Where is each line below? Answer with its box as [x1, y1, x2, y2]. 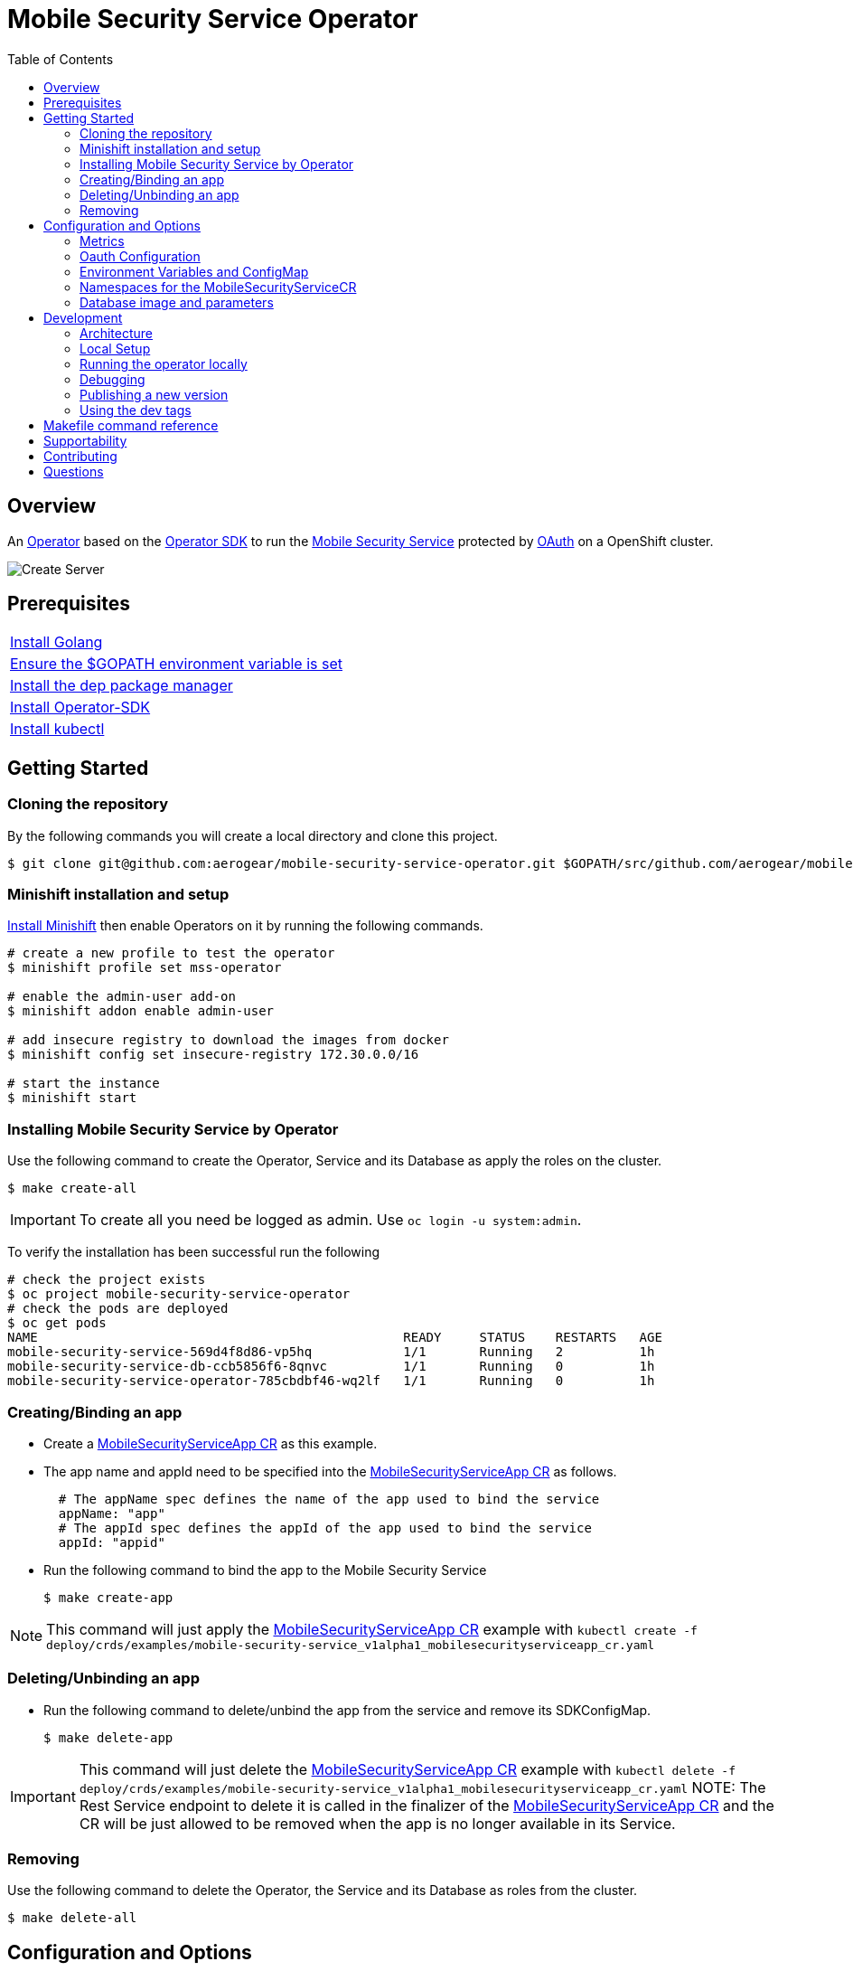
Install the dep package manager [10, 676, 233, 695]
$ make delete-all [7, 1910, 137, 1926]
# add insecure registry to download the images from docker [7, 1033, 449, 1048]
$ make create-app [43, 1589, 173, 1605]
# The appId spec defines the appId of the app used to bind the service [58, 1520, 592, 1535]
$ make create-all [7, 1181, 137, 1196]
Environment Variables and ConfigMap [80, 263, 309, 279]
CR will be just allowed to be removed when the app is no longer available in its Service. [79, 1814, 676, 1833]
